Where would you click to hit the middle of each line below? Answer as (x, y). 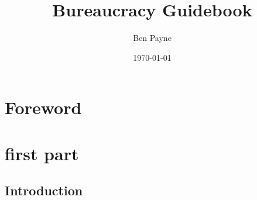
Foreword (43, 107)
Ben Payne (152, 38)
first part (42, 153)
